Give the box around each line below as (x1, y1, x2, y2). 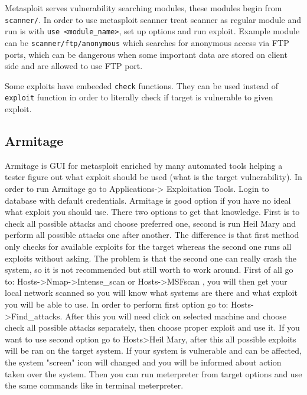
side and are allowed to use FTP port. (5, 60, 143, 72)
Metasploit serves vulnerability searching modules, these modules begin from (5, 2, 282, 14)
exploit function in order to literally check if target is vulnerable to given (5, 91, 273, 103)
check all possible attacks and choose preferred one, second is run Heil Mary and (5, 217, 296, 229)
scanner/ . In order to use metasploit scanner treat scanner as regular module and (5, 13, 302, 25)
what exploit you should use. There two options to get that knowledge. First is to (5, 205, 300, 218)
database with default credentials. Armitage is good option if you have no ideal (5, 194, 291, 206)
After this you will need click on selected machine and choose (65, 309, 286, 322)
